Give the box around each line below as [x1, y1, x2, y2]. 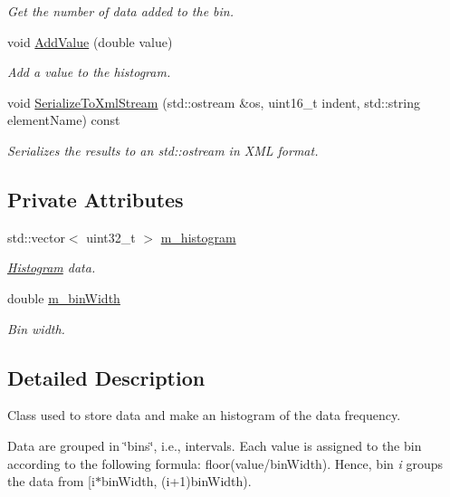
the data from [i [7, 472, 95, 491]
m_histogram [160, 227, 236, 246]
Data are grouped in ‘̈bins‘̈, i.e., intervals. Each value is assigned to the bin [7, 435, 422, 454]
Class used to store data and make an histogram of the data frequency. [7, 406, 401, 425]
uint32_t [86, 227, 136, 246]
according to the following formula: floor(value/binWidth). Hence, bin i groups [7, 454, 444, 473]
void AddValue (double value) [7, 32, 173, 51]
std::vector [7, 227, 65, 246]
